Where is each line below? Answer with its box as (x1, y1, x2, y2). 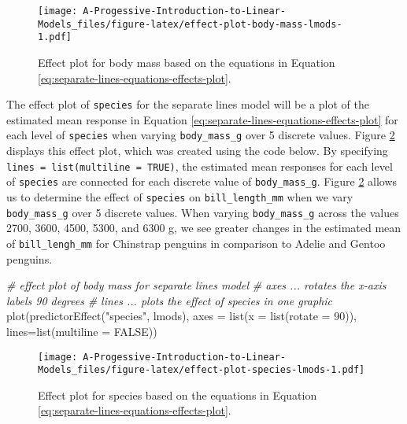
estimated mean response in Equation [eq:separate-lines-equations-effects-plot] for (6, 111, 398, 127)
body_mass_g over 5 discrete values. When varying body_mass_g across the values (6, 204, 399, 220)
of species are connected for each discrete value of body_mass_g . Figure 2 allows (6, 173, 398, 190)
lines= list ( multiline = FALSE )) (6, 323, 157, 339)
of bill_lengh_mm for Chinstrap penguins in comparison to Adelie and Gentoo (6, 234, 386, 251)
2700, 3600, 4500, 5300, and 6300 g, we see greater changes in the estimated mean (6, 219, 401, 236)
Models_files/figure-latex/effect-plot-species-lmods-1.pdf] (38, 364, 365, 376)
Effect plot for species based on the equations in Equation (38, 386, 317, 403)
